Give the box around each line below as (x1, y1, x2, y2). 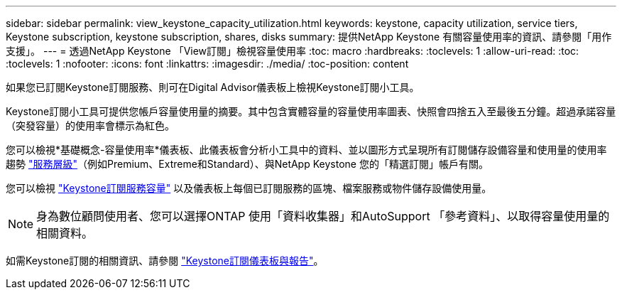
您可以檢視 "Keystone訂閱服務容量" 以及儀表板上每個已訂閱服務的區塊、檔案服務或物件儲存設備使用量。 (6, 182, 492, 194)
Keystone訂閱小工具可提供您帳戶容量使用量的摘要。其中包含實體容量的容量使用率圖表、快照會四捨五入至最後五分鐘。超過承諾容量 (6, 105, 616, 117)
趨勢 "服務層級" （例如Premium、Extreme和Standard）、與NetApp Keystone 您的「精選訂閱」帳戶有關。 (6, 158, 489, 170)
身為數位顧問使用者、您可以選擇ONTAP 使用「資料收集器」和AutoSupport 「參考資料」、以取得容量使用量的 (36, 209, 610, 223)
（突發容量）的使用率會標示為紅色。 (6, 119, 175, 132)
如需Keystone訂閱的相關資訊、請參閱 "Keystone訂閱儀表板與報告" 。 (6, 254, 324, 267)
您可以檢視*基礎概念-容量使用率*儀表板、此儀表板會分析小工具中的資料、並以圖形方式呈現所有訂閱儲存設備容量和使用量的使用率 (6, 144, 607, 156)
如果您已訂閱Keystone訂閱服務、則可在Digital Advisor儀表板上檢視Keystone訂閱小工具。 (6, 81, 420, 93)
